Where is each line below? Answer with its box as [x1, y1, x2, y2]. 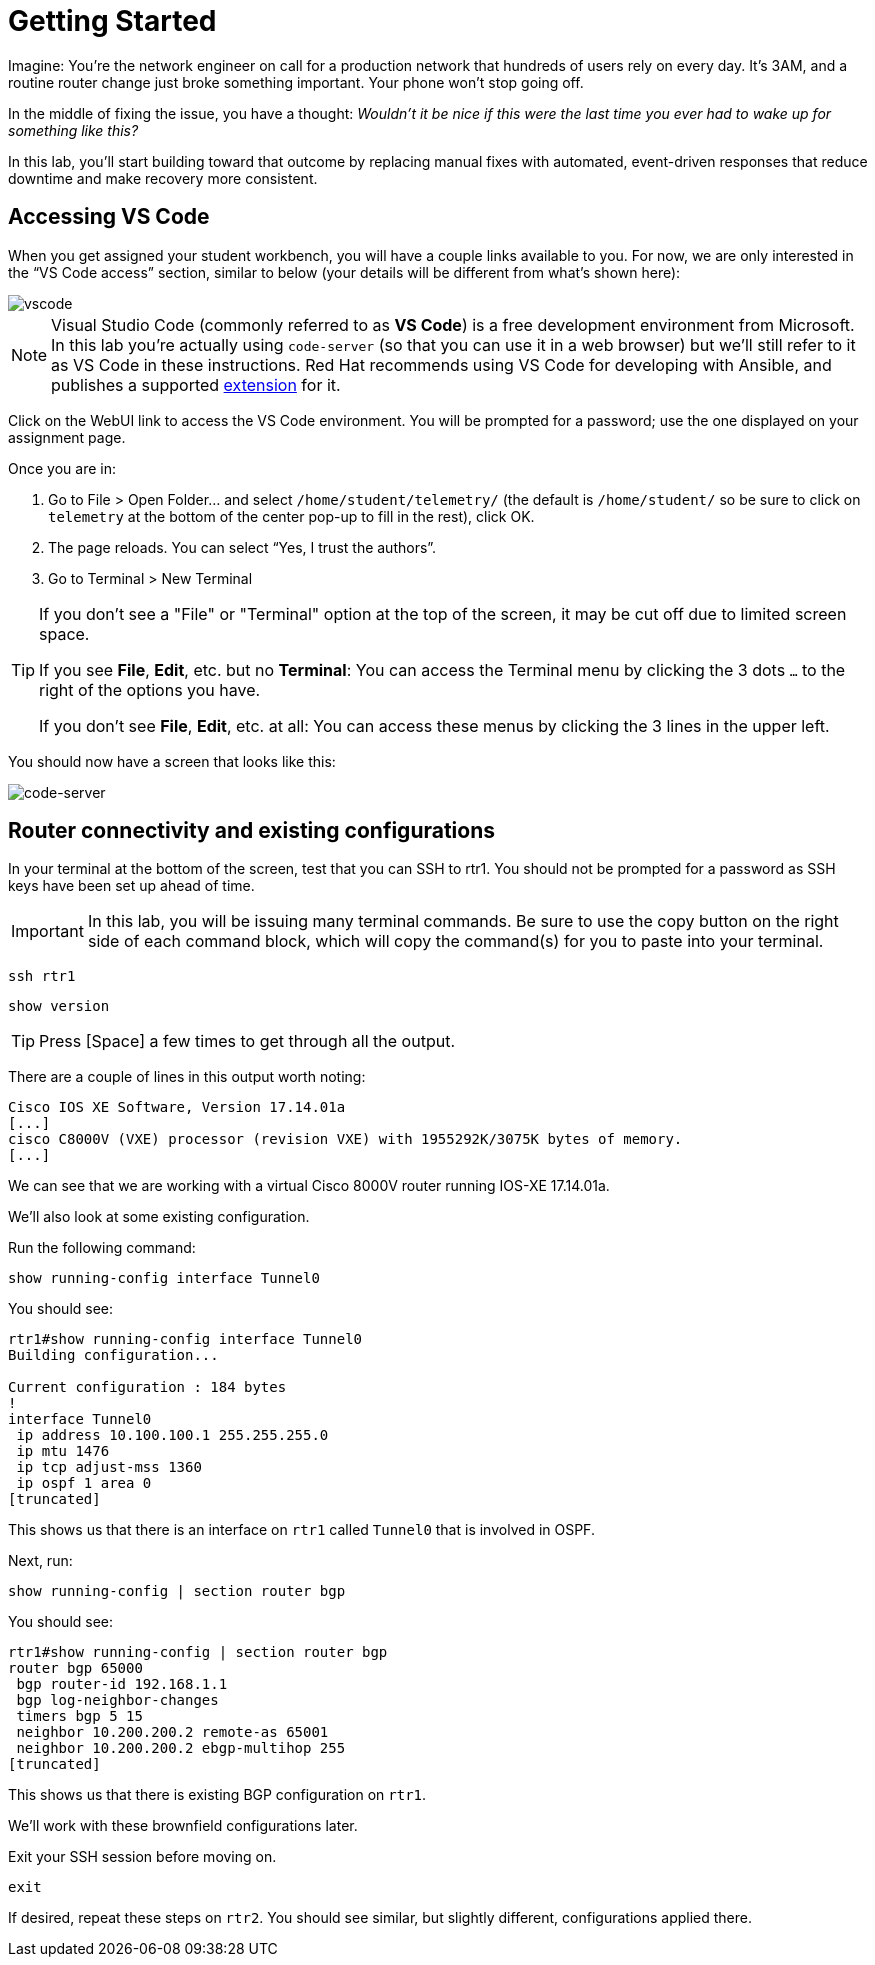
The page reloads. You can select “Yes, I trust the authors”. [48, 538, 437, 556]
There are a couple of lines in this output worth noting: [8, 1068, 366, 1086]
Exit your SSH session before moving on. [8, 1848, 277, 1866]
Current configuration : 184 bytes [8, 1379, 287, 1396]
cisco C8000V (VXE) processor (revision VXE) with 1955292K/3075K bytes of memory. [8, 1131, 683, 1148]
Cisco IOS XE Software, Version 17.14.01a [8, 1099, 346, 1116]
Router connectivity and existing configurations [8, 818, 496, 844]
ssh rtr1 [8, 968, 76, 985]
